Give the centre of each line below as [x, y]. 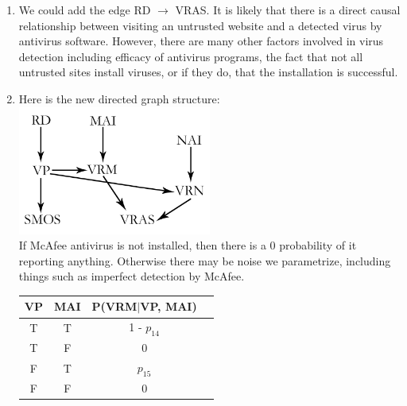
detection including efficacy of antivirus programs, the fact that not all [191, 56]
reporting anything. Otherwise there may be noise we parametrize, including [205, 260]
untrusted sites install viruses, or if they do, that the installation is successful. [208, 72]
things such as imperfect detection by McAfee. [132, 276]
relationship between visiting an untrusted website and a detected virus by [200, 25]
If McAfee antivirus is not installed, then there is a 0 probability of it [188, 245]
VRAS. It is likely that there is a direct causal [288, 10]
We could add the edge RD [85, 10]
